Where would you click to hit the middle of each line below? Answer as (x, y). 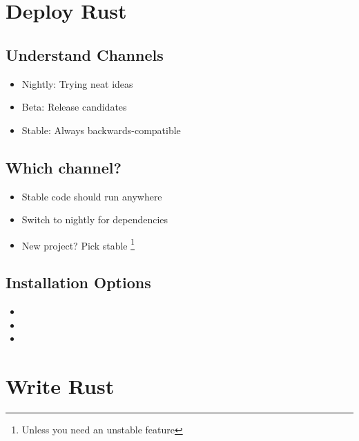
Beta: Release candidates (74, 107)
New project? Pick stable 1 (78, 244)
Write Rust (60, 386)
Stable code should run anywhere (92, 196)
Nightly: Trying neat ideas (77, 83)
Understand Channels (85, 54)
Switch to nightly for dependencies (95, 219)
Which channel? (64, 167)
